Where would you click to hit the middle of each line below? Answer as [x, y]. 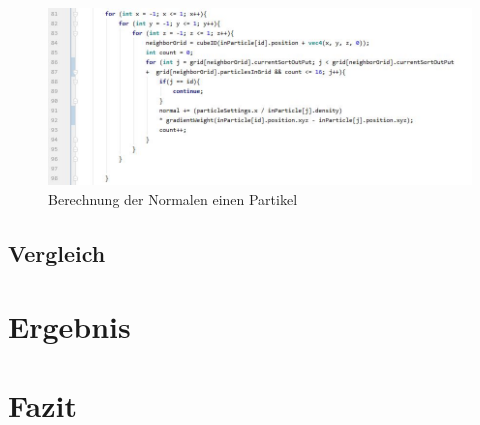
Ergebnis [69, 326]
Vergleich [57, 252]
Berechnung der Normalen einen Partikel [173, 198]
